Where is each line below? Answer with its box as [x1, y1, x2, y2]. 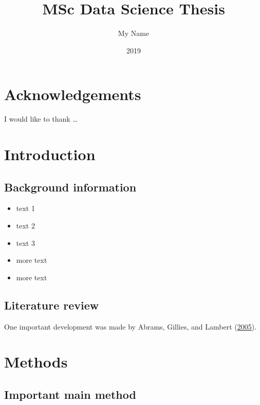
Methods [4, 351, 68, 372]
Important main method [4, 386, 136, 402]
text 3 [16, 237, 35, 248]
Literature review [4, 297, 99, 313]
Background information [4, 179, 137, 195]
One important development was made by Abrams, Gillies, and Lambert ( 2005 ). [4, 321, 257, 332]
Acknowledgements [4, 84, 141, 105]
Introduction [4, 144, 96, 165]
